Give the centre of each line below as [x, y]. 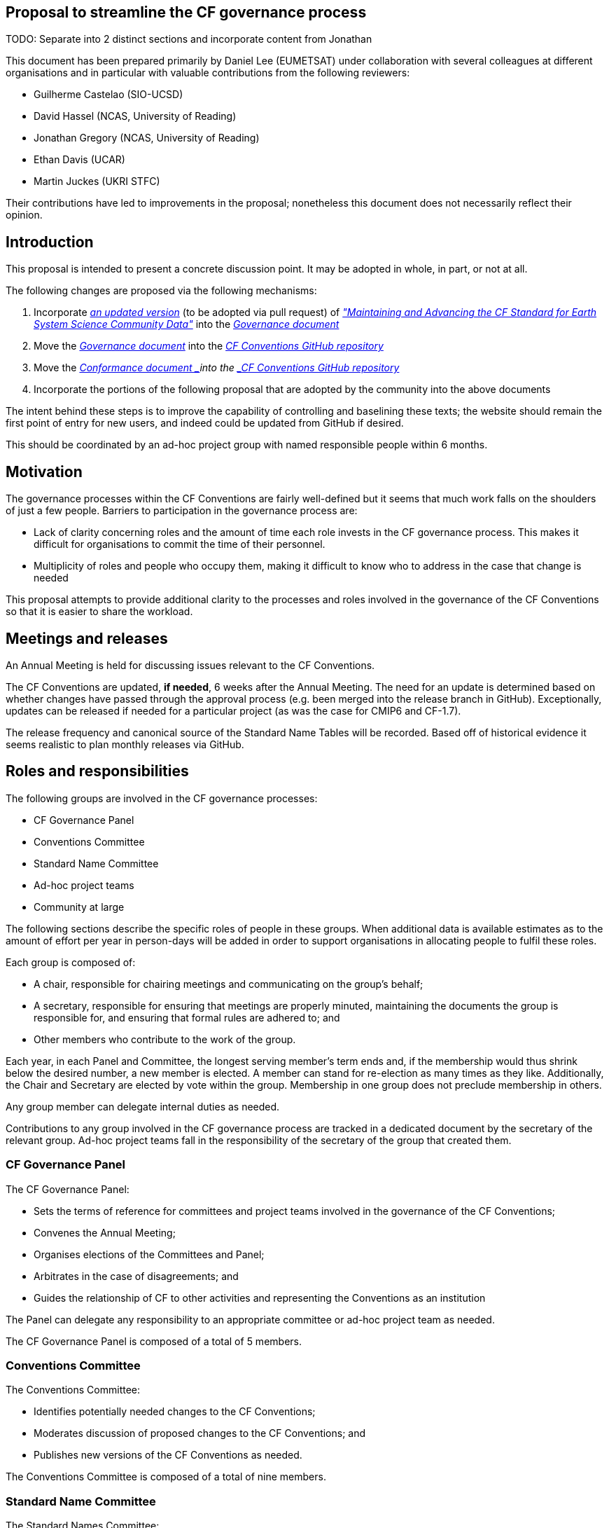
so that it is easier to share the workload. [99, 612]
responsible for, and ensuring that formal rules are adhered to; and [187, 1017]
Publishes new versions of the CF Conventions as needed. [168, 1455]
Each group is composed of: [71, 962]
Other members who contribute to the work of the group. [165, 1039]
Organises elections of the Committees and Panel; [149, 1254]
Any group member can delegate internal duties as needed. [143, 1106]
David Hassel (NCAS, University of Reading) [135, 116]
